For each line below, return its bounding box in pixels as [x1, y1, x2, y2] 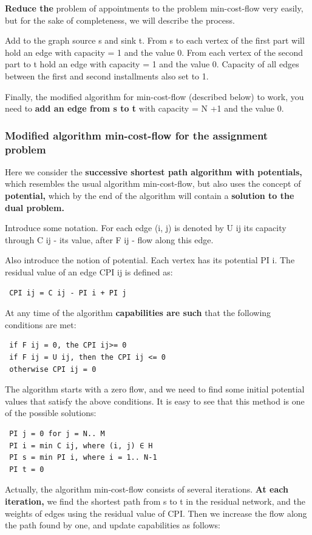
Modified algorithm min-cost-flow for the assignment [5, 127, 268, 143]
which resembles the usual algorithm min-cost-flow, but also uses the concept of [5, 177, 301, 190]
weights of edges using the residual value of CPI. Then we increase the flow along [5, 506, 307, 519]
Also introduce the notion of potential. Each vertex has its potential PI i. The [5, 254, 295, 266]
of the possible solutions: [5, 406, 97, 419]
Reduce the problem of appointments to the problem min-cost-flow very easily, [5, 2, 304, 14]
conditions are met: [5, 318, 76, 331]
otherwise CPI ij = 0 [9, 365, 97, 374]
